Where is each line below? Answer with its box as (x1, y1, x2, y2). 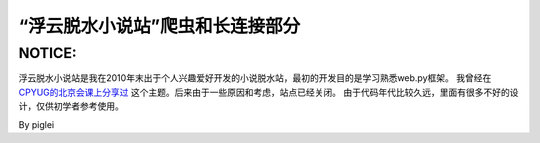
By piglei (18, 118, 55, 130)
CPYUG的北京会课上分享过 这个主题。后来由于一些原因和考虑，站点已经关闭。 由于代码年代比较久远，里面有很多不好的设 (18, 86, 519, 98)
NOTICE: (18, 44, 77, 62)
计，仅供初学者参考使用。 (18, 100, 124, 112)
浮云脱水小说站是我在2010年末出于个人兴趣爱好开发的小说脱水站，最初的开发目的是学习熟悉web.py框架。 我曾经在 (18, 72, 492, 84)
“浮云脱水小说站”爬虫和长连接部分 (18, 15, 301, 37)
